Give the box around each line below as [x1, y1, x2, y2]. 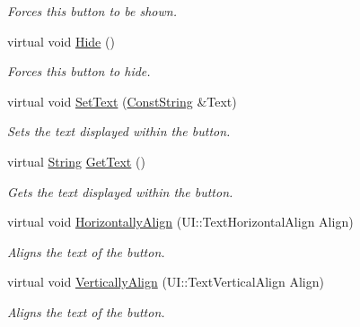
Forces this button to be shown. [7, 2, 177, 20]
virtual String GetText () [7, 151, 145, 170]
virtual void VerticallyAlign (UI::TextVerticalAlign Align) [7, 272, 324, 291]
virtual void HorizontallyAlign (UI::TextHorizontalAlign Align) [7, 212, 354, 231]
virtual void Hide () [7, 31, 115, 50]
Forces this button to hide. [7, 62, 151, 81]
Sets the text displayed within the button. [7, 122, 231, 141]
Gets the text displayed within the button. [7, 182, 233, 201]
